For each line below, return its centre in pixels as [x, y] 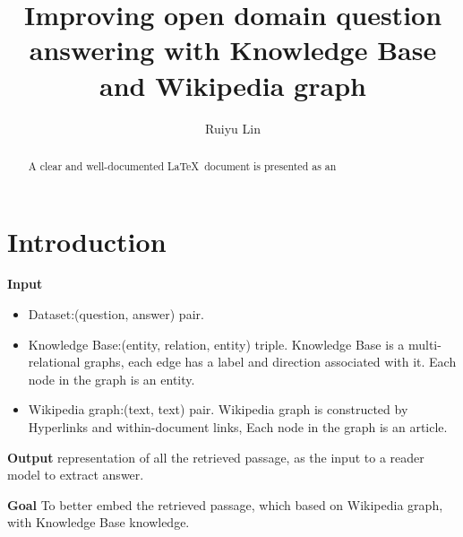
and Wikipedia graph [233, 85]
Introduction [87, 241]
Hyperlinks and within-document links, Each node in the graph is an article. [238, 427]
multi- [424, 344]
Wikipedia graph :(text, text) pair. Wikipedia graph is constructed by [218, 409]
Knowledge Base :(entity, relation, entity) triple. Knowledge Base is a [216, 344]
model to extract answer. [76, 475]
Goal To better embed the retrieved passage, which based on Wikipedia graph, [225, 504]
